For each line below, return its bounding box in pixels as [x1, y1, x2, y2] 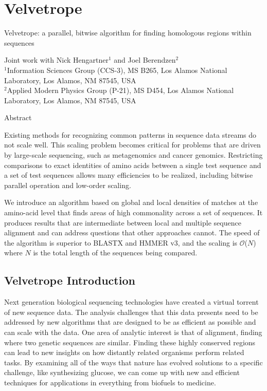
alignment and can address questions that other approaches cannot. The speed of [4, 227, 260, 238]
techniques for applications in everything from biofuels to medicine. [4, 377, 216, 387]
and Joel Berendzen [114, 54, 176, 65]
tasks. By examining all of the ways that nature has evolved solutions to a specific [4, 357, 263, 367]
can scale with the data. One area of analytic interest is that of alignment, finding [4, 326, 262, 337]
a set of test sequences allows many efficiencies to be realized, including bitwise [4, 170, 253, 180]
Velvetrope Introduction [4, 272, 135, 288]
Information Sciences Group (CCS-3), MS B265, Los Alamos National [7, 64, 227, 75]
